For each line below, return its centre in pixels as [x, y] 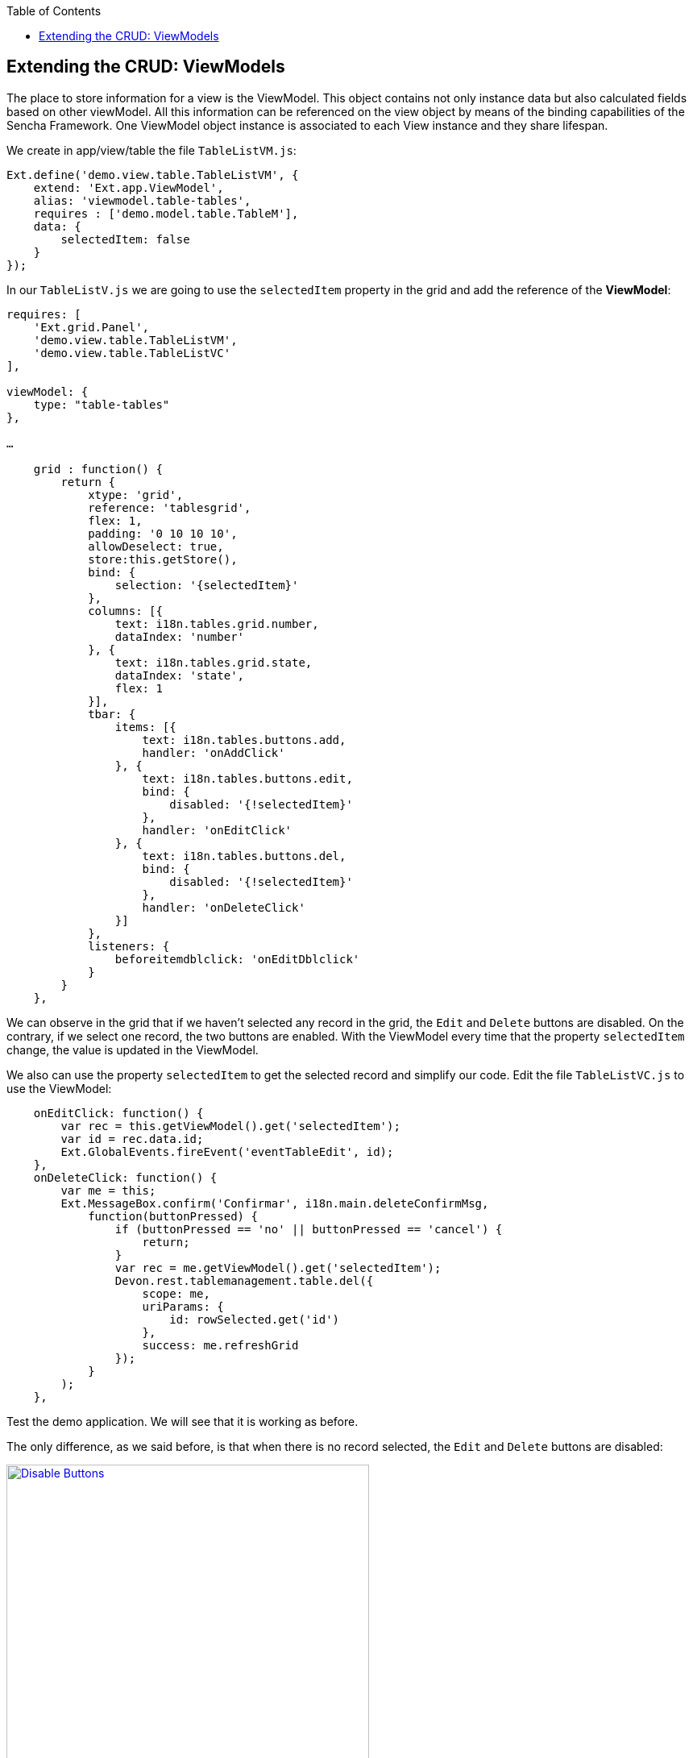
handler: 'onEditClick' [217, 830]
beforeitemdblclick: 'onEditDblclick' [237, 959]
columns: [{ [125, 611]
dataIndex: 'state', [180, 675]
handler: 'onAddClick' [214, 752]
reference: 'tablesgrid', [170, 507]
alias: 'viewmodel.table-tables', [142, 200]
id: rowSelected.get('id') [255, 1319]
